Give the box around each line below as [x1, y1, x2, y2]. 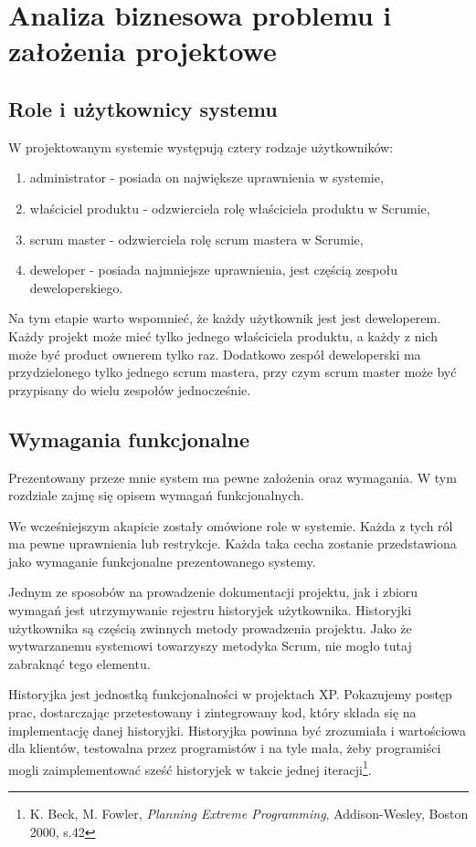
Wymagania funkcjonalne [8, 424, 250, 453]
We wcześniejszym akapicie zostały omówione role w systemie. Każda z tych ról [8, 516, 453, 535]
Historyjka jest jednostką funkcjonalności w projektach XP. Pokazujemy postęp [8, 685, 452, 704]
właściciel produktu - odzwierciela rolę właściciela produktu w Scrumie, [29, 198, 430, 217]
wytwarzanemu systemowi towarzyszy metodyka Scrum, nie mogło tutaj [8, 636, 412, 655]
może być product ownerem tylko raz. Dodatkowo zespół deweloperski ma [8, 344, 421, 363]
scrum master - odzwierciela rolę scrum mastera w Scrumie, [29, 229, 364, 248]
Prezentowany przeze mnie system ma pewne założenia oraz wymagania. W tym [8, 467, 457, 486]
